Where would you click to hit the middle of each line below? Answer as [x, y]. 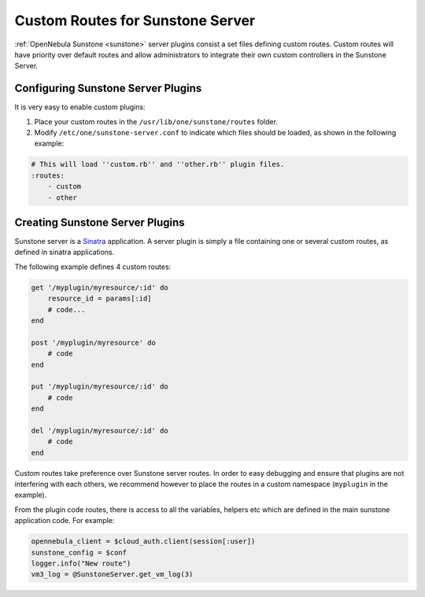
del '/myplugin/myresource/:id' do [100, 430]
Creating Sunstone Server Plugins [100, 222]
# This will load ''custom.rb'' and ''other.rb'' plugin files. [158, 164]
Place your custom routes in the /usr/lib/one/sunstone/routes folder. [156, 121]
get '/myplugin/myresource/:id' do [100, 287]
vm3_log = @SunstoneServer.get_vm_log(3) [112, 575]
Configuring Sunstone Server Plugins [108, 88]
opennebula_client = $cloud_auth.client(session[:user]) [143, 542]
